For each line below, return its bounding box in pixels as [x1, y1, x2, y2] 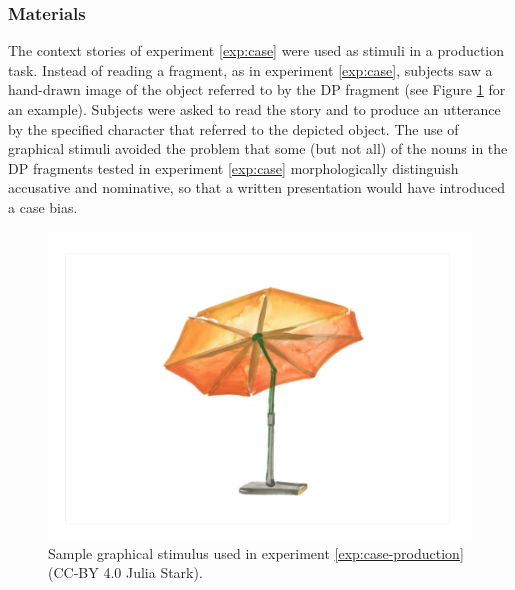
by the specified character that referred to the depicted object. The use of [8, 118, 459, 139]
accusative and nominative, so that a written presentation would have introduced [8, 177, 505, 198]
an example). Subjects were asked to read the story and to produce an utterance [8, 99, 501, 119]
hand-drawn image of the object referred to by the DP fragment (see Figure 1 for [8, 79, 506, 100]
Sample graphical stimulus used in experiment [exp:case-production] [48, 542, 464, 563]
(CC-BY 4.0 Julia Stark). [48, 562, 203, 583]
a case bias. [8, 196, 78, 217]
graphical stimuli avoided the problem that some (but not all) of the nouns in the [8, 138, 508, 159]
